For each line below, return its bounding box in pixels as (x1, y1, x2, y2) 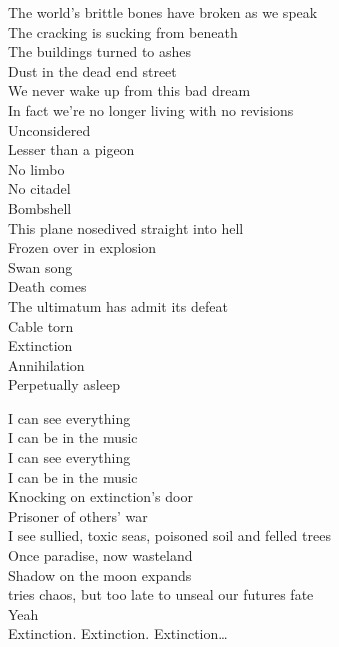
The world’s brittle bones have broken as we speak (8, 2, 318, 22)
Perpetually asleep (8, 374, 120, 395)
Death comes (8, 276, 87, 297)
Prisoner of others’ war (8, 505, 148, 526)
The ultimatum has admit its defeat (8, 295, 228, 316)
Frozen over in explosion (8, 237, 157, 258)
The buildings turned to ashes (8, 41, 192, 62)
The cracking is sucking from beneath (8, 21, 238, 42)
